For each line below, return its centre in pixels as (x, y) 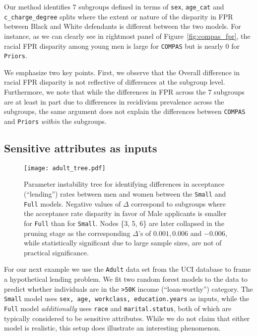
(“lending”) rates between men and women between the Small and (125, 193)
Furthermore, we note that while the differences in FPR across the (105, 92)
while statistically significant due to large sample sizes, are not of (123, 243)
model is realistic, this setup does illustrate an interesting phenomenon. (112, 328)
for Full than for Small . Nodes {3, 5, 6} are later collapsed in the (124, 223)
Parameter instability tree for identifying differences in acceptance (124, 184)
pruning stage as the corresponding (77, 233)
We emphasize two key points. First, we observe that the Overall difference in (122, 72)
